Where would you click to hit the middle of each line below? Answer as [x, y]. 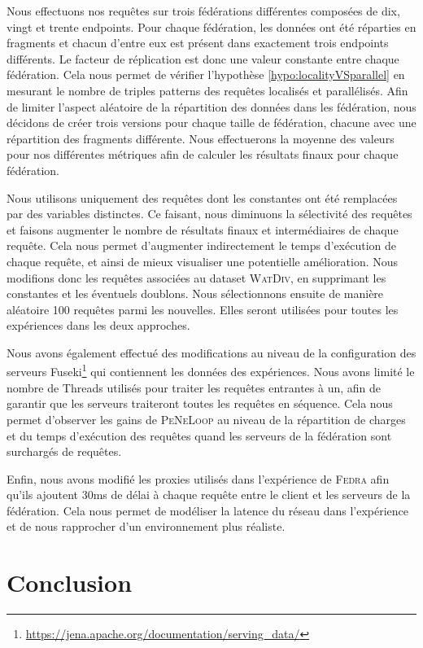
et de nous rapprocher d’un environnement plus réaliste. [146, 526]
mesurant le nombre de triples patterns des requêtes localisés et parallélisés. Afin [207, 90]
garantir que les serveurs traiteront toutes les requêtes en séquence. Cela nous [200, 403]
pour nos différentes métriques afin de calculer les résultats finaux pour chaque [203, 154]
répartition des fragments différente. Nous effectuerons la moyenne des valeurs [201, 138]
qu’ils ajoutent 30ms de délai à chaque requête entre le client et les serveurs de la [209, 495]
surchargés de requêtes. [64, 451]
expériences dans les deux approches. [98, 325]
